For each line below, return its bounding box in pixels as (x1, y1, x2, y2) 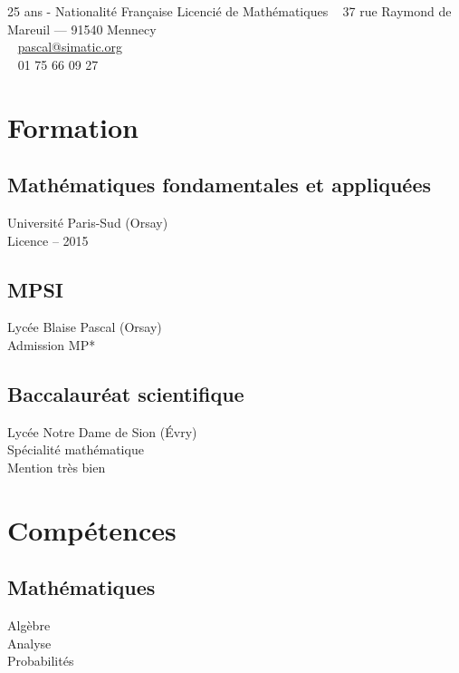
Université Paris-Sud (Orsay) (7, 212, 168, 231)
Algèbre (7, 616, 51, 635)
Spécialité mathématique (7, 440, 144, 459)
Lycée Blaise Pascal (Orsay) (7, 317, 162, 336)
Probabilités (7, 651, 74, 670)
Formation (7, 108, 139, 145)
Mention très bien (7, 457, 106, 476)
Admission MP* (7, 335, 96, 354)
